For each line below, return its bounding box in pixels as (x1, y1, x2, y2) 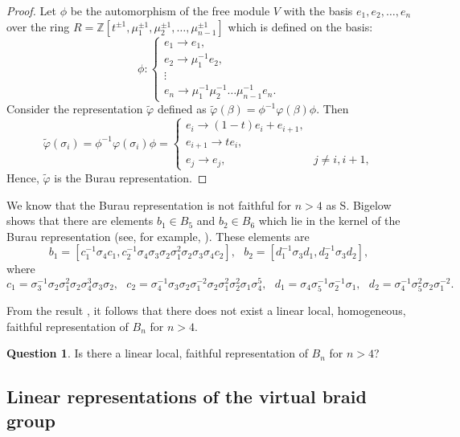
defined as (157, 100, 207, 117)
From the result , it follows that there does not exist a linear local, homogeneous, (6, 302, 406, 319)
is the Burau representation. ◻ (54, 169, 207, 186)
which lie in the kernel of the (258, 212, 400, 229)
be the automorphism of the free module (70, 2, 270, 18)
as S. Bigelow (326, 196, 392, 213)
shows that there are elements (6, 212, 154, 229)
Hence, (6, 169, 39, 186)
